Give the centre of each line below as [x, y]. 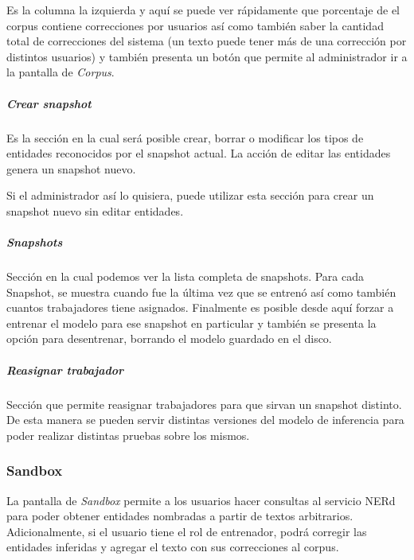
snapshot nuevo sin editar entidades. [95, 210]
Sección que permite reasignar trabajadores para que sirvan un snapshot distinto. [204, 404]
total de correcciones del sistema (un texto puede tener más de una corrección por [207, 41]
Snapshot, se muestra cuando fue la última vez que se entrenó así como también [201, 292]
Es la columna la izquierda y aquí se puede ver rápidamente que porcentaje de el [203, 10]
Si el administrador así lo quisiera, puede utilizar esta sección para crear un [190, 195]
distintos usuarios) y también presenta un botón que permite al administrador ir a [207, 56]
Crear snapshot [49, 103]
